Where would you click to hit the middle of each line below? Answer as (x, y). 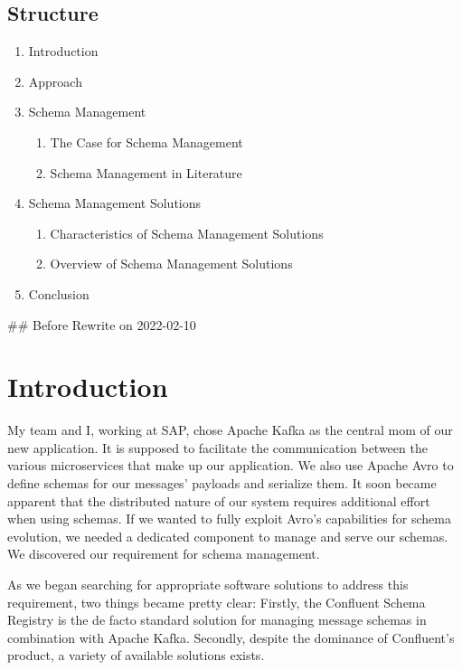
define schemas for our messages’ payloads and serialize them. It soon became (222, 483)
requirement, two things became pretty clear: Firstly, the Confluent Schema (217, 602)
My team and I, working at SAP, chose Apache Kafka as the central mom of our (230, 430)
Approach (55, 81)
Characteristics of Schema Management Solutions (187, 233)
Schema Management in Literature (146, 172)
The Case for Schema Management (146, 142)
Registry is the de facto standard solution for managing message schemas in (217, 620)
